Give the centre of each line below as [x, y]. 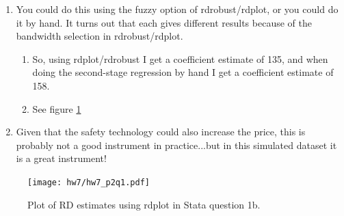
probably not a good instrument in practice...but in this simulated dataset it [176, 145]
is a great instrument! [61, 158]
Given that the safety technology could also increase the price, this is [161, 132]
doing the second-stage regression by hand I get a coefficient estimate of [183, 72]
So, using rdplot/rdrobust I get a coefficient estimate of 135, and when [180, 58]
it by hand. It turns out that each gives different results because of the [164, 22]
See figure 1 [57, 108]
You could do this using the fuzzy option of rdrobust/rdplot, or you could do [177, 9]
